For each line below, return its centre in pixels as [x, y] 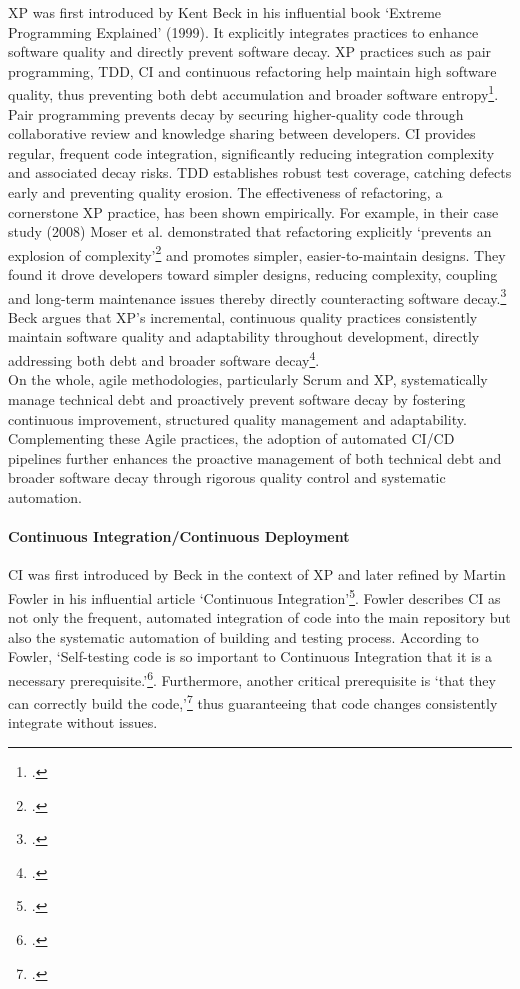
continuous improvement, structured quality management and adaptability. [237, 418]
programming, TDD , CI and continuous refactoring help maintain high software [252, 70]
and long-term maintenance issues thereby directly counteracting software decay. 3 [257, 296]
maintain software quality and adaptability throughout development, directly [244, 336]
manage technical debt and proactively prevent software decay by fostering [237, 398]
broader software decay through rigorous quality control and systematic [227, 477]
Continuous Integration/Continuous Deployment [179, 536]
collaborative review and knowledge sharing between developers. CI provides [242, 133]
